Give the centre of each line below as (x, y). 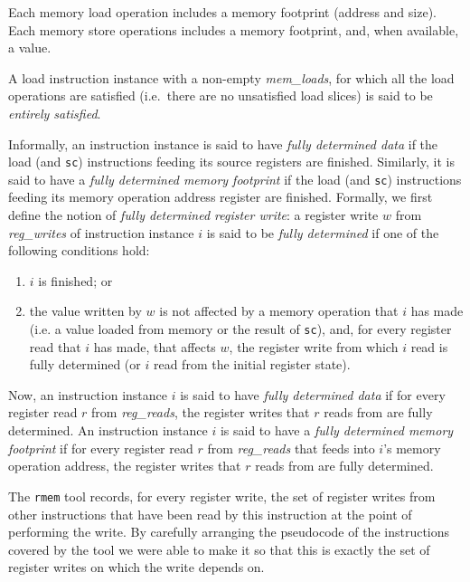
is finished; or (75, 280)
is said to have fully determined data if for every (313, 394)
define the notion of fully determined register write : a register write (193, 215)
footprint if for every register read (101, 448)
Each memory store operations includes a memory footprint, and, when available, (234, 29)
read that (55, 346)
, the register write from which (314, 346)
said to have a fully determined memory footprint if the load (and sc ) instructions (235, 179)
